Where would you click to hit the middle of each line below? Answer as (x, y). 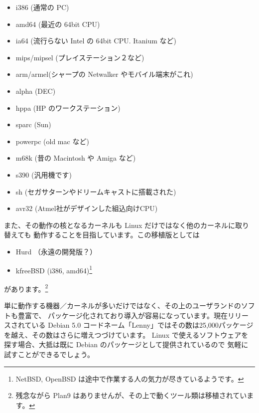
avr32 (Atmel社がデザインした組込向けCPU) (87, 208)
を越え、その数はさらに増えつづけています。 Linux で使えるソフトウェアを (126, 334)
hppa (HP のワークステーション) (68, 107)
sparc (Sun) (33, 124)
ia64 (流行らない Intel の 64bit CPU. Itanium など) (96, 41)
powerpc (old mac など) (52, 141)
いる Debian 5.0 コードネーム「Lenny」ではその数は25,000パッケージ (142, 325)
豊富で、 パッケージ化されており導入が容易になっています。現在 (123, 315)
